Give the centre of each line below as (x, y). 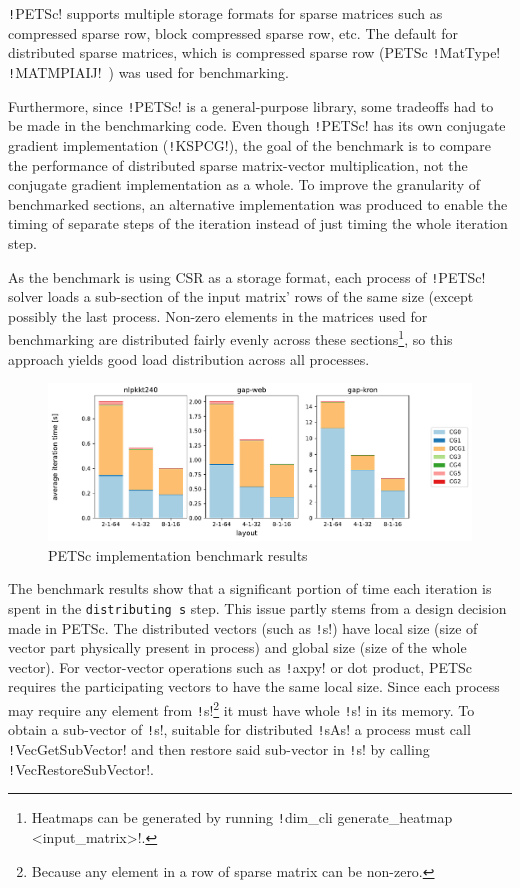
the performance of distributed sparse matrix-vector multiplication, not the (238, 164)
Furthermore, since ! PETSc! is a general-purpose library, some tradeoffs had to (251, 105)
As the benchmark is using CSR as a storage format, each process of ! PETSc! (247, 276)
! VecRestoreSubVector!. (81, 768)
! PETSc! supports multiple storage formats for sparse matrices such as (225, 13)
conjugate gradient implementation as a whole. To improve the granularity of (244, 184)
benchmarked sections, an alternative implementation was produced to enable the (258, 203)
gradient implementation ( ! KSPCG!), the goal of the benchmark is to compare (249, 144)
